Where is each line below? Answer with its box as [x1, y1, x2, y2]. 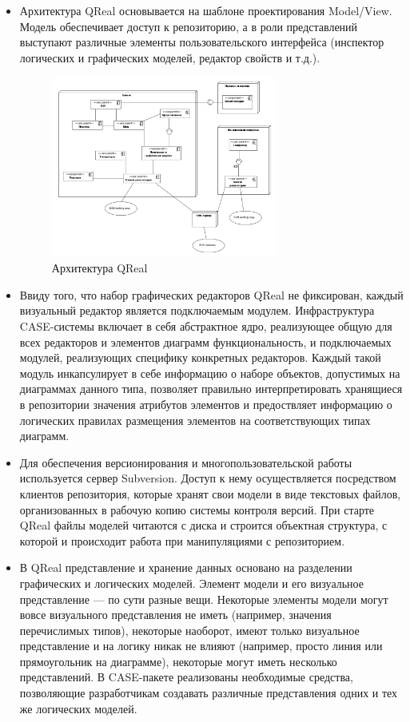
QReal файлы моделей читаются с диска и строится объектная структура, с [19, 517, 388, 534]
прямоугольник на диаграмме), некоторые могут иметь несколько [19, 653, 337, 669]
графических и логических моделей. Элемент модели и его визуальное [19, 574, 364, 591]
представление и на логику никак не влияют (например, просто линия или [19, 637, 383, 654]
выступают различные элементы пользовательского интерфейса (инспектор [19, 34, 384, 50]
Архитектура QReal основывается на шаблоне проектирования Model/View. [19, 2, 392, 18]
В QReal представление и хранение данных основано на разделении [19, 559, 352, 576]
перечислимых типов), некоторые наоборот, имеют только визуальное [19, 621, 360, 638]
